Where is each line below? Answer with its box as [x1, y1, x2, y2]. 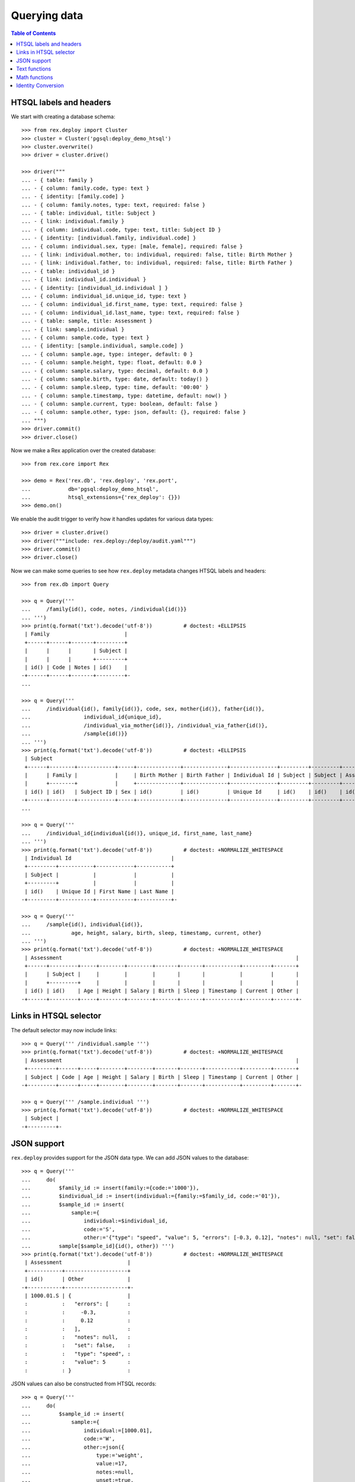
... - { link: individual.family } [21, 218, 125, 225]
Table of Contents [11, 30, 56, 37]
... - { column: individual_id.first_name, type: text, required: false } [21, 301, 243, 308]
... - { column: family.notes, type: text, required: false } [21, 202, 206, 208]
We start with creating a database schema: [11, 113, 115, 120]
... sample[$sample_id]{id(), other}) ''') [21, 1243, 175, 1249]
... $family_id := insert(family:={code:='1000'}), [21, 1184, 199, 1191]
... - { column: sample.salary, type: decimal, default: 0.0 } [21, 368, 209, 374]
